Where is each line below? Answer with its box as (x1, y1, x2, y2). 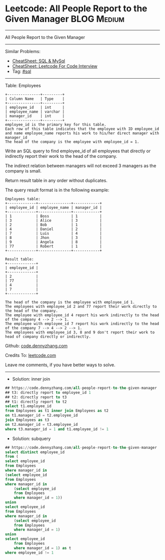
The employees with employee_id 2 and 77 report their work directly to (5, 304, 157, 309)
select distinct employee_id (5, 449, 65, 455)
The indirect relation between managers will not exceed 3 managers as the (5, 163, 156, 169)
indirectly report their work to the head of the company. (5, 153, 117, 159)
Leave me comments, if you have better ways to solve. (5, 362, 115, 368)
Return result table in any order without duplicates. (5, 177, 108, 183)
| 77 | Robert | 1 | (5, 244, 102, 249)
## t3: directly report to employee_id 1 (5, 390, 91, 395)
